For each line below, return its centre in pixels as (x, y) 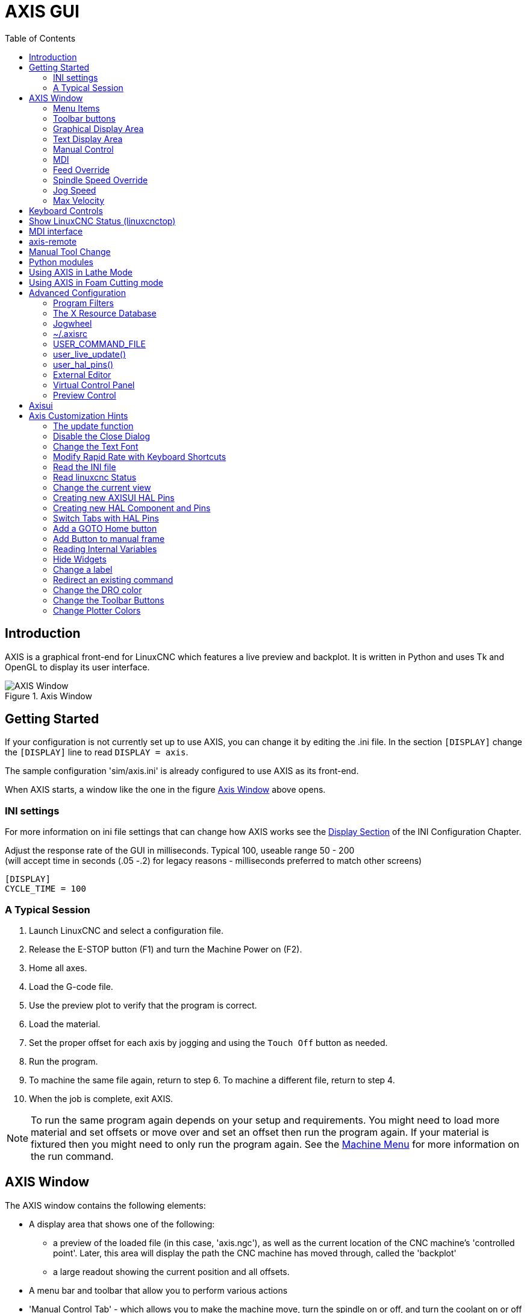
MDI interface (56, 231)
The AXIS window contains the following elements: (105, 1205)
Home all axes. (58, 968)
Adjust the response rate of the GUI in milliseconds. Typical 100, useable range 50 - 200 (180, 851)
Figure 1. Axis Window (48, 696)
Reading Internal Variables (105, 549)
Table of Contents (40, 38)
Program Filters (83, 303)
